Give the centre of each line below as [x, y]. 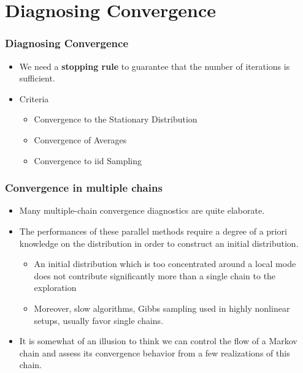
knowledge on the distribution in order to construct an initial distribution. [159, 243]
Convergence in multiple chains [84, 188]
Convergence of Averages [80, 139]
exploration [55, 288]
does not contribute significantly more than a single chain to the [155, 275]
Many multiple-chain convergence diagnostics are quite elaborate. [142, 210]
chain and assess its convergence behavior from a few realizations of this [155, 352]
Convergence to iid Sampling [88, 160]
